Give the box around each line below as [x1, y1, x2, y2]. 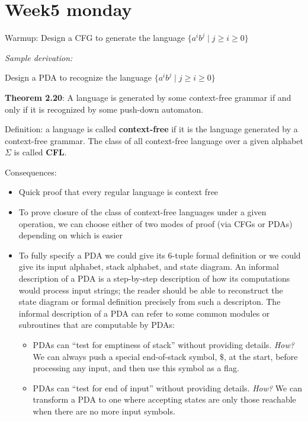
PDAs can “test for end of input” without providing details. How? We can [33, 381, 302, 394]
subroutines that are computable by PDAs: [18, 318, 175, 331]
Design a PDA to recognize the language [5, 71, 152, 84]
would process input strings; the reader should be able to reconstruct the [18, 283, 283, 296]
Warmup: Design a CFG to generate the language [5, 31, 185, 44]
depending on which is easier [18, 229, 123, 241]
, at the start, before [223, 350, 298, 362]
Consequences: [5, 165, 57, 178]
